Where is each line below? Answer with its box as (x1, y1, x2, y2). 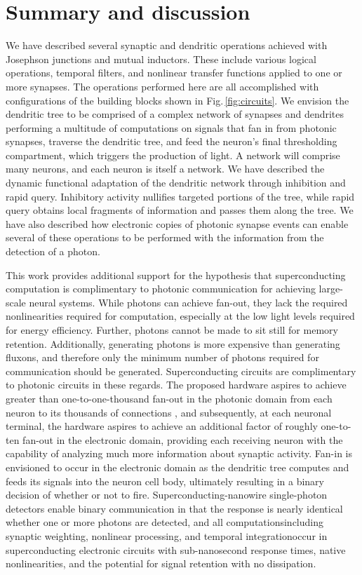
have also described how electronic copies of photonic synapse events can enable (6, 216, 349, 231)
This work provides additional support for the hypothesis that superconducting (6, 267, 346, 282)
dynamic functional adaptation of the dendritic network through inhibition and (6, 175, 346, 190)
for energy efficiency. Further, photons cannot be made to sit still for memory (6, 323, 338, 337)
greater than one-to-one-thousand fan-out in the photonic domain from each (6, 391, 333, 405)
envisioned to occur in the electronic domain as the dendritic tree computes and (6, 459, 349, 474)
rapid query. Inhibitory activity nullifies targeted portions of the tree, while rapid (6, 189, 355, 203)
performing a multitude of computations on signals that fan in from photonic (6, 120, 337, 135)
